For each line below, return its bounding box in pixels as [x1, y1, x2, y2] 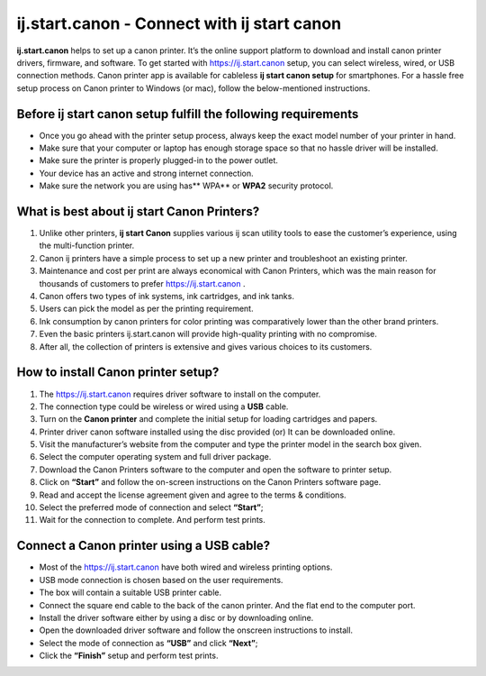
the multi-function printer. [39, 240, 135, 251]
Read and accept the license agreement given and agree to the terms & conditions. [39, 489, 346, 500]
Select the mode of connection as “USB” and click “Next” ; [39, 637, 258, 648]
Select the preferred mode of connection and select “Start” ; [39, 502, 264, 513]
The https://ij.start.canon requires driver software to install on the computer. [39, 388, 321, 399]
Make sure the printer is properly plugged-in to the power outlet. [39, 155, 279, 166]
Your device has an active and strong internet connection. [39, 168, 254, 178]
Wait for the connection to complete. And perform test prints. [39, 515, 265, 525]
